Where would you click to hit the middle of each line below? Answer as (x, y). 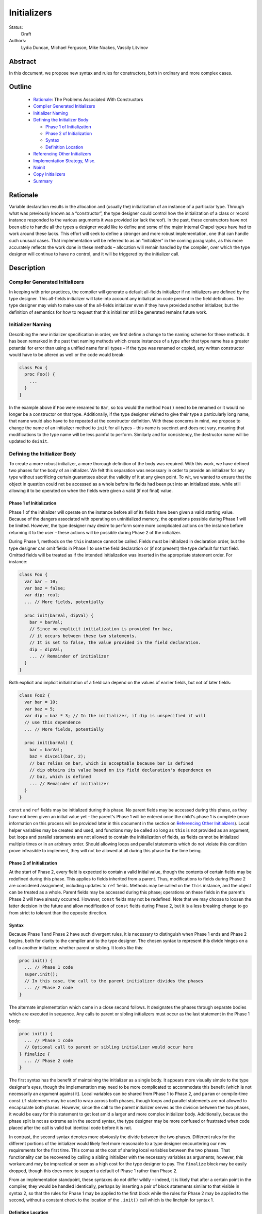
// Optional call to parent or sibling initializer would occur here (109, 1047)
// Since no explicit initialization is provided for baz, (101, 629)
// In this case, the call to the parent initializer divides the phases (114, 981)
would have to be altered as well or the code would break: (67, 355)
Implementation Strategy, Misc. (64, 161)
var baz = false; (45, 588)
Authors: (17, 41)
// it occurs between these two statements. (83, 636)
